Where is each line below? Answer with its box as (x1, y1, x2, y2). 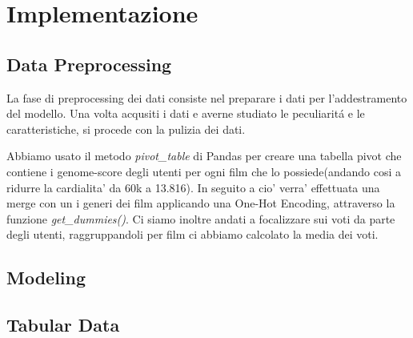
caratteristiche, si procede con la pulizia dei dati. (6, 120, 246, 137)
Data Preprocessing (6, 51, 172, 76)
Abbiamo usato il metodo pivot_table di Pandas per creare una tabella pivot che (6, 147, 402, 164)
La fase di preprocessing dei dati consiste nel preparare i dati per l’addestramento (6, 89, 407, 106)
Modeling (6, 265, 86, 290)
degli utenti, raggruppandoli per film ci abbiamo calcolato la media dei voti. (6, 226, 379, 243)
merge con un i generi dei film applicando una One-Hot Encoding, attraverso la (6, 195, 395, 211)
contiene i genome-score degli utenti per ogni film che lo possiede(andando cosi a (6, 163, 402, 179)
